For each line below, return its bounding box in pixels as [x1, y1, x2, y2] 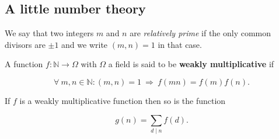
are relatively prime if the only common [130, 27, 271, 39]
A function [5, 58, 43, 70]
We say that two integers [5, 27, 94, 39]
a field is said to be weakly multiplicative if [108, 58, 274, 70]
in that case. [158, 38, 202, 50]
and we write [61, 38, 108, 50]
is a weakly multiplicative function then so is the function [19, 94, 226, 106]
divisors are [5, 38, 46, 50]
